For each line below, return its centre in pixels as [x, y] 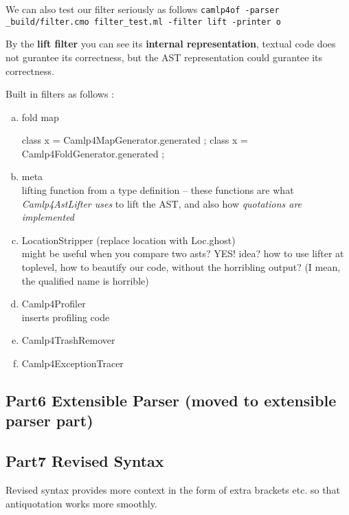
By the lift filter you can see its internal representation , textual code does [171, 44]
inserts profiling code [66, 317]
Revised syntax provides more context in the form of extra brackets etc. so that [173, 489]
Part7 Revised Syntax [85, 461]
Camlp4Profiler [54, 304]
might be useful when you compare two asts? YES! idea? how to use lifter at [183, 253]
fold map [40, 117]
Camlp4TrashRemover [68, 340]
